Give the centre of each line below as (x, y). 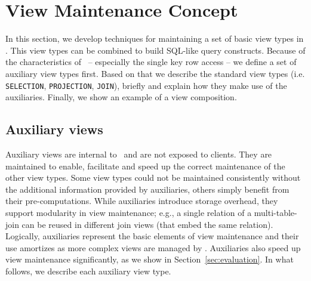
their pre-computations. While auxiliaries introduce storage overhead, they (142, 201)
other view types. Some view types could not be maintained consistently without (153, 177)
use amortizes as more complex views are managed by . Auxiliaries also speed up (153, 247)
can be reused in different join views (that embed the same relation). (147, 224)
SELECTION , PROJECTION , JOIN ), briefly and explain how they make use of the (146, 85)
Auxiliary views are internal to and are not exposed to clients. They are (139, 154)
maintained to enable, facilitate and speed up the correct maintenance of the (145, 166)
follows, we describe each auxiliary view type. (88, 271)
